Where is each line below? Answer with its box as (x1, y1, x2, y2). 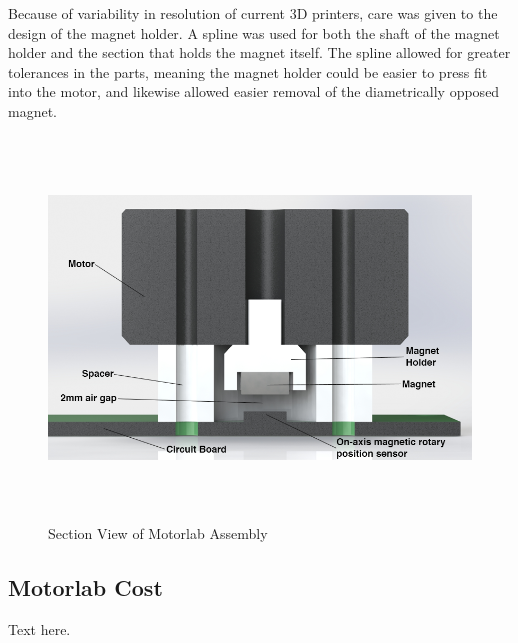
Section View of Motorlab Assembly (48, 523, 268, 544)
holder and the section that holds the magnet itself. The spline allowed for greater (8, 42, 511, 63)
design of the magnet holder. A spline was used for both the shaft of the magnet (8, 22, 500, 43)
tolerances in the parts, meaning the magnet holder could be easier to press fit (8, 61, 488, 82)
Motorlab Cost (8, 572, 163, 603)
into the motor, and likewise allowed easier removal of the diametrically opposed (8, 81, 500, 102)
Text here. (8, 618, 71, 639)
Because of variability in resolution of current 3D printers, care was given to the (8, 3, 498, 23)
